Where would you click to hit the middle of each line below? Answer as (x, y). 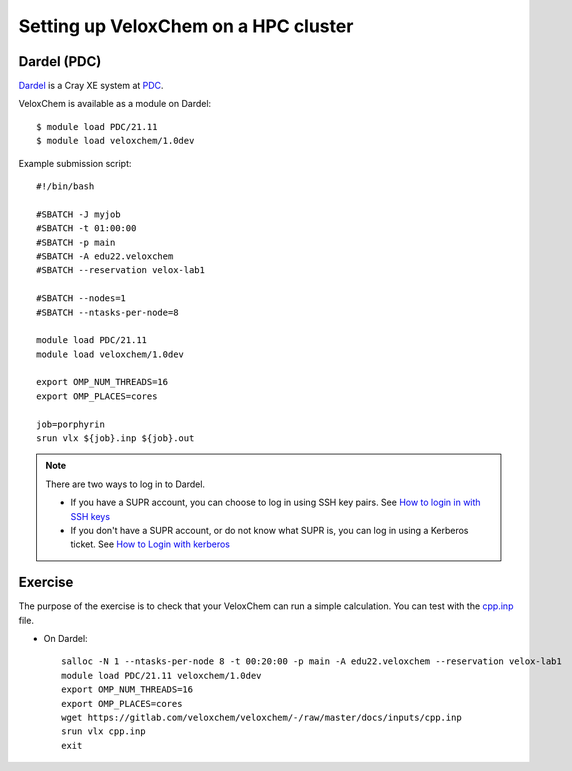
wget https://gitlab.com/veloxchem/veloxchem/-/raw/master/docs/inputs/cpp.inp (261, 718)
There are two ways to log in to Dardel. (125, 484)
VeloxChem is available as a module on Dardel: (115, 104)
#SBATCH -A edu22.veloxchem (105, 256)
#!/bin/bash (65, 186)
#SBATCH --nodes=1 (81, 298)
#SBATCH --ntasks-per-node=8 (107, 312)
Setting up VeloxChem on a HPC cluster (186, 26)
